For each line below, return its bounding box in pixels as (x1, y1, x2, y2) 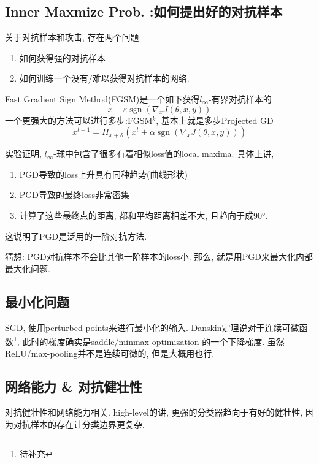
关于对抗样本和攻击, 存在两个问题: (5, 31, 142, 44)
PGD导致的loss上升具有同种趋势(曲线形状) (19, 167, 188, 180)
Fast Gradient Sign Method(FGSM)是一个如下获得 (5, 92, 200, 105)
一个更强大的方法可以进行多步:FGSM (5, 113, 153, 126)
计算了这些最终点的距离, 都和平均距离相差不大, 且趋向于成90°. (19, 208, 268, 221)
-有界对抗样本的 (209, 92, 272, 105)
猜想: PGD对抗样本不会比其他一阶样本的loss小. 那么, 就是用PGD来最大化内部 (5, 250, 313, 263)
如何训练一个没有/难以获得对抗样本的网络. (19, 72, 190, 85)
